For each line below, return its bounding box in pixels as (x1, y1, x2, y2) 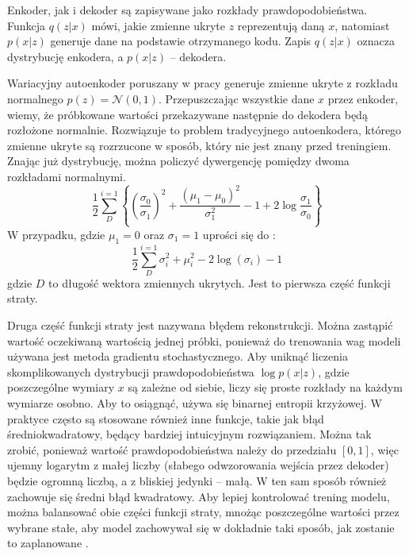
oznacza (357, 33, 396, 49)
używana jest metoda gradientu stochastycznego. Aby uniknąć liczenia (7, 348, 348, 365)
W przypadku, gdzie (7, 226, 105, 242)
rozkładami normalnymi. (7, 168, 126, 184)
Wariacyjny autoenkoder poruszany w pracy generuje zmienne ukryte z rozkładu (7, 75, 398, 91)
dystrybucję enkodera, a (7, 48, 124, 64)
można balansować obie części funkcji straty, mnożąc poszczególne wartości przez (7, 504, 399, 520)
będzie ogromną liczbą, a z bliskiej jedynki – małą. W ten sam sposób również (7, 472, 387, 488)
